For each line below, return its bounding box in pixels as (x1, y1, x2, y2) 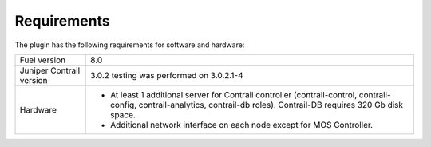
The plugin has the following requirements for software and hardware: (14, 40, 245, 50)
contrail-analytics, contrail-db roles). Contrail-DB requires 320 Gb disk (138, 99, 403, 110)
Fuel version (19, 54, 66, 66)
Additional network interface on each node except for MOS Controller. (110, 119, 374, 130)
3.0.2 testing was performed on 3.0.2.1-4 (90, 70, 243, 81)
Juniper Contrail (19, 65, 81, 76)
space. (110, 109, 136, 120)
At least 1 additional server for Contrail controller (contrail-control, (110, 89, 358, 100)
